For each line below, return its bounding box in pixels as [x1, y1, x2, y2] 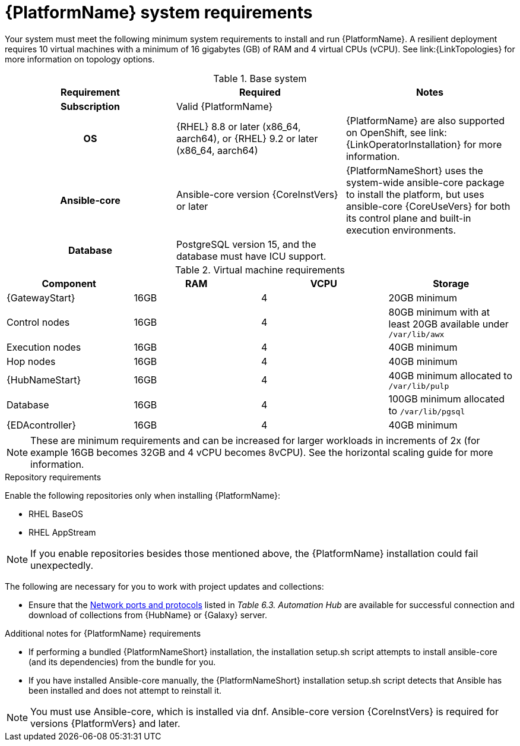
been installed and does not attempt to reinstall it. [28, 685, 222, 695]
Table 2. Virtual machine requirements [175, 263, 345, 276]
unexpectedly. [30, 559, 93, 571]
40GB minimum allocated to [388, 369, 513, 382]
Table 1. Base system [213, 72, 307, 84]
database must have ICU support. [176, 250, 326, 262]
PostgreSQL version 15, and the [176, 238, 316, 250]
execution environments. [345, 224, 456, 236]
